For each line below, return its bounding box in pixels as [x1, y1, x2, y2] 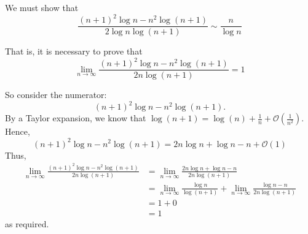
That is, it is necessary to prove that [5, 45, 143, 58]
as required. [5, 217, 49, 230]
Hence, [5, 125, 30, 138]
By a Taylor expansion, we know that [5, 111, 146, 124]
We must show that [5, 1, 79, 13]
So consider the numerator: [5, 88, 107, 101]
